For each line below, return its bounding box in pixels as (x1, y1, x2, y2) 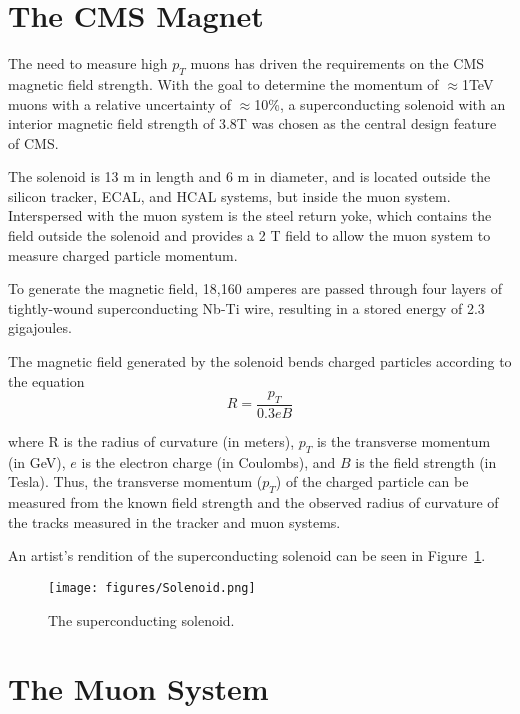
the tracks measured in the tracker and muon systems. (8, 511, 341, 532)
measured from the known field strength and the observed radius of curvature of (8, 492, 499, 513)
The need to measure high (8, 53, 168, 74)
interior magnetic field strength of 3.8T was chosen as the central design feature (8, 113, 497, 134)
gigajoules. (8, 317, 72, 338)
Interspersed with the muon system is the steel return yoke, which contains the (8, 205, 492, 226)
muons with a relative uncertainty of (8, 93, 231, 114)
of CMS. (8, 132, 59, 153)
